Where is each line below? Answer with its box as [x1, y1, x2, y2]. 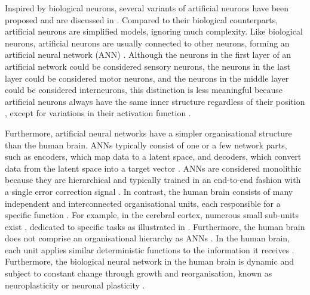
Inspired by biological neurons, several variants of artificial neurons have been [5, 2, 289, 14]
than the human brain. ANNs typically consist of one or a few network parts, [5, 138, 287, 151]
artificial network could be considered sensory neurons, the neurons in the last [5, 60, 290, 72]
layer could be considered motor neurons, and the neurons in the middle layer [5, 72, 289, 84]
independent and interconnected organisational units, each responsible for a [5, 197, 281, 209]
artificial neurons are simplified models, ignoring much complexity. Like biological [5, 25, 303, 38]
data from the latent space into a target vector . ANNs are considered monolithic [5, 162, 302, 174]
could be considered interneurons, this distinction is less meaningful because [5, 83, 283, 96]
